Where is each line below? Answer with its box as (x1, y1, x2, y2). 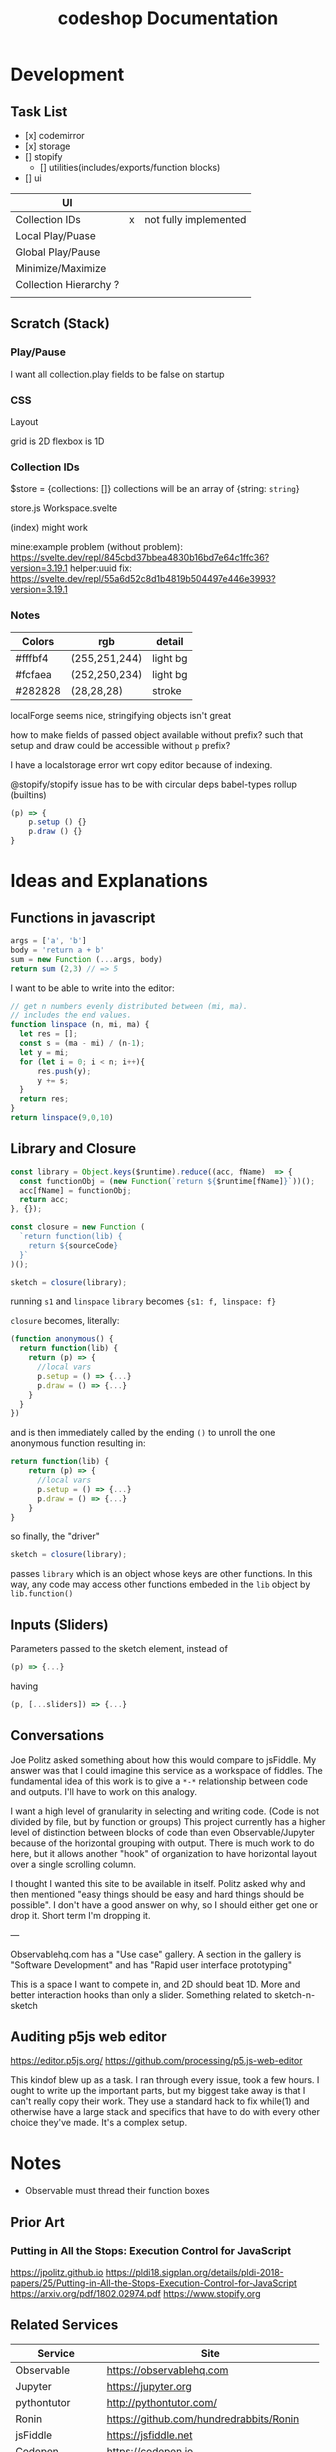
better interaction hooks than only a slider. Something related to (10, 1988, 273, 2001)
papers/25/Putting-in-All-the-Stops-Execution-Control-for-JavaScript (10, 2277, 298, 2289)
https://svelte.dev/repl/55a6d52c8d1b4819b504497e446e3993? (10, 573, 277, 585)
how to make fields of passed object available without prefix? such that (10, 728, 303, 741)
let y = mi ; (19, 1047, 70, 1057)
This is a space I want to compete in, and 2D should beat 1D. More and (10, 1978, 301, 1990)
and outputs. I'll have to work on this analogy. (10, 1785, 198, 1797)
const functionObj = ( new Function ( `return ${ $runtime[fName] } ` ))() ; (19, 1176, 315, 1186)
